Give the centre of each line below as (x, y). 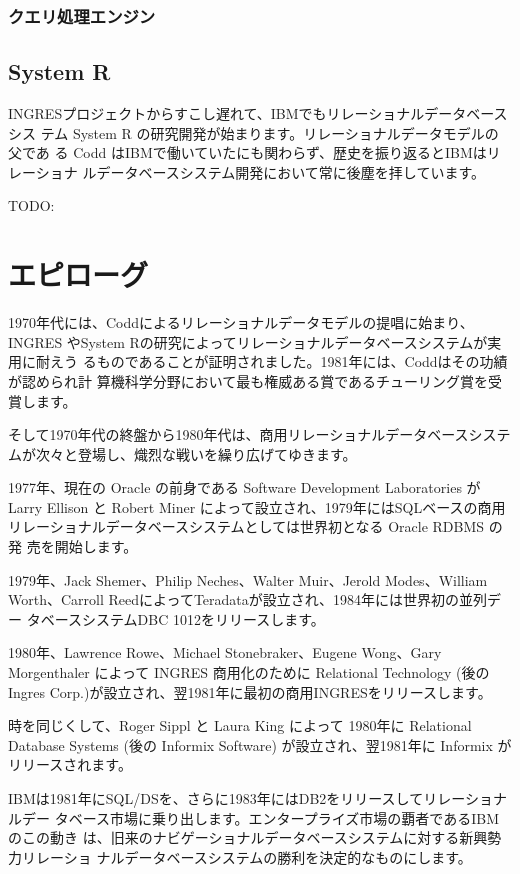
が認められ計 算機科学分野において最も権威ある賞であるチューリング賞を (248, 380)
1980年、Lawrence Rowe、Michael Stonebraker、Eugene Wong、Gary (225, 652)
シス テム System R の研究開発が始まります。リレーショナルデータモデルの (253, 132)
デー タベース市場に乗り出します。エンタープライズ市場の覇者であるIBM (260, 817)
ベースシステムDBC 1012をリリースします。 (182, 618)
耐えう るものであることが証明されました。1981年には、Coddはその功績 (271, 361)
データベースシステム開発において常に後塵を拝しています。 (291, 171)
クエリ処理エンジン (82, 15)
